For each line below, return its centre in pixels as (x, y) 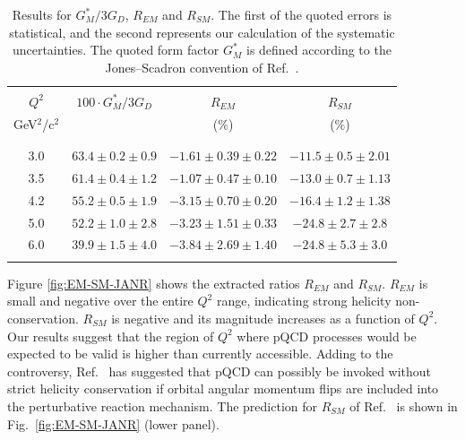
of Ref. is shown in (404, 405)
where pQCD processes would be (327, 336)
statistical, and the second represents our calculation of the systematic (202, 32)
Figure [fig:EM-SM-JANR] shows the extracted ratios (154, 283)
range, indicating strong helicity (304, 301)
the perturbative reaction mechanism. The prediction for (163, 405)
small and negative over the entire (100, 301)
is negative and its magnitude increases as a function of (263, 318)
